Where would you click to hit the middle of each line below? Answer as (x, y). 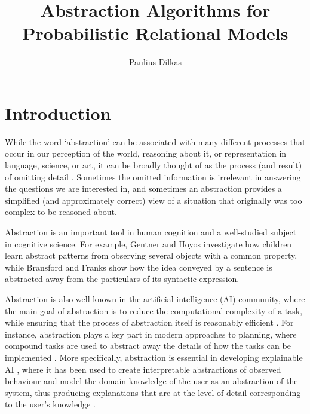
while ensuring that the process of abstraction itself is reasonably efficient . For (149, 322)
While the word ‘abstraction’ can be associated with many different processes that (155, 141)
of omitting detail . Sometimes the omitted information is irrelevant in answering (153, 177)
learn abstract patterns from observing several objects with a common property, (151, 255)
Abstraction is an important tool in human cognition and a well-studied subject (151, 232)
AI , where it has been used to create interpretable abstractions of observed (143, 369)
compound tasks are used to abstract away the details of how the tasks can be (148, 346)
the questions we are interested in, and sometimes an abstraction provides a (143, 188)
